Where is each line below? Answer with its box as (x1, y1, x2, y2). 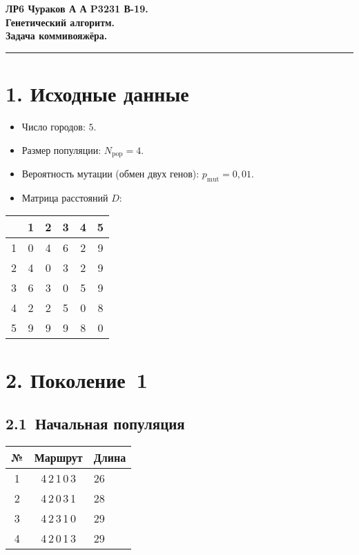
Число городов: (21, 119, 86, 133)
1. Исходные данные (6, 79, 189, 107)
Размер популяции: (21, 142, 101, 157)
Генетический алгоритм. (6, 14, 115, 29)
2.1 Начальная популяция (6, 413, 185, 434)
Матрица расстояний (21, 190, 108, 204)
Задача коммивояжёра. (6, 28, 108, 43)
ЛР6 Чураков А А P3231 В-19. (6, 1, 148, 15)
